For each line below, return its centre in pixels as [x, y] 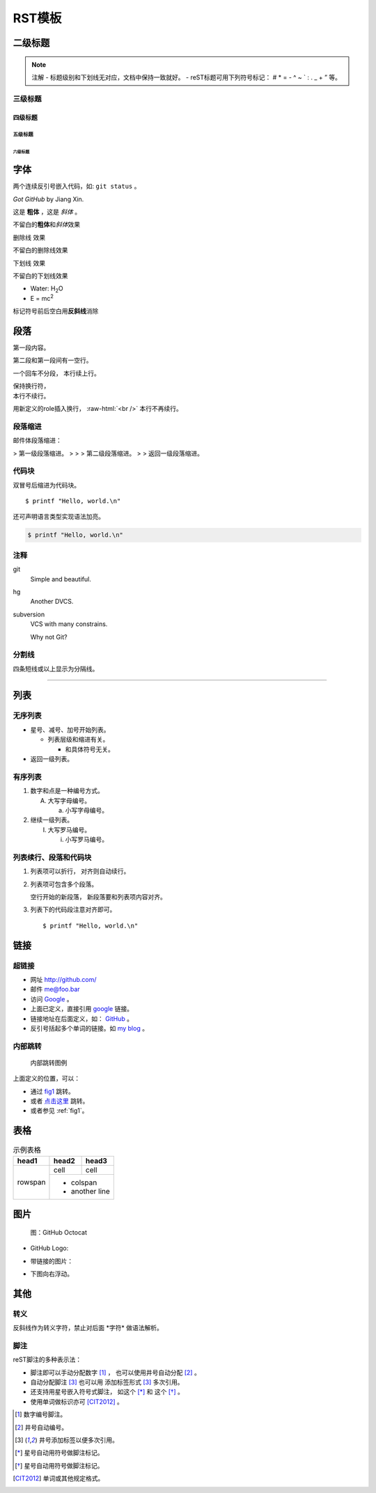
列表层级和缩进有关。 [78, 740]
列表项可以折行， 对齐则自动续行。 [80, 871]
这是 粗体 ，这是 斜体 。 [47, 212]
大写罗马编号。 [69, 829]
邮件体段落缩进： [37, 440]
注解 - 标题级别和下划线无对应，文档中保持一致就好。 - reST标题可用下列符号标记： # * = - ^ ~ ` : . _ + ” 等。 [186, 77]
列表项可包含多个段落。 [64, 884]
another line [91, 1191]
